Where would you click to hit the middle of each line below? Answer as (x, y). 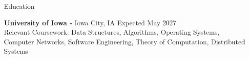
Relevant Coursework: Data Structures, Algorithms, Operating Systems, (112, 32)
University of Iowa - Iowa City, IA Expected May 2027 (90, 22)
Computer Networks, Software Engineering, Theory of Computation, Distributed (124, 41)
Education (19, 6)
